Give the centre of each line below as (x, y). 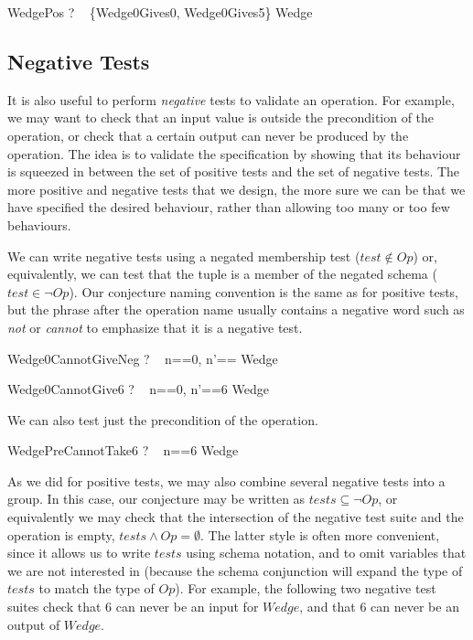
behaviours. (39, 224)
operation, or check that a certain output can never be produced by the (208, 135)
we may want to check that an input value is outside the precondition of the (221, 117)
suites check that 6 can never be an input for (133, 607)
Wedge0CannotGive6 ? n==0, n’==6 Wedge (138, 389)
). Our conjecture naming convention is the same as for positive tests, (264, 291)
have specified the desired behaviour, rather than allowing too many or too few (229, 207)
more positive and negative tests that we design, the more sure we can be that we (236, 189)
